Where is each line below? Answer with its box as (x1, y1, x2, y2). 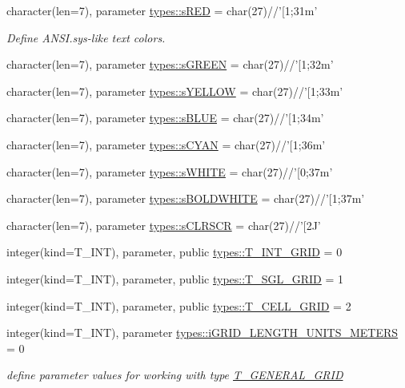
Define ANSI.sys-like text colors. (6, 29, 166, 46)
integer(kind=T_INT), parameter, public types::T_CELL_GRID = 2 (6, 297, 351, 314)
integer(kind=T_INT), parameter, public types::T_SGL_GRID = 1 (6, 270, 344, 287)
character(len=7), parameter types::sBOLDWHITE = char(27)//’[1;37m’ (6, 190, 365, 207)
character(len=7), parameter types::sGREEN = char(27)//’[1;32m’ (6, 56, 334, 73)
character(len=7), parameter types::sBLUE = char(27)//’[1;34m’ (6, 109, 324, 126)
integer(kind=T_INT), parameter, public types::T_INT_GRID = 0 (6, 243, 343, 260)
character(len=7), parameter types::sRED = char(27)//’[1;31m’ (6, 2, 318, 18)
